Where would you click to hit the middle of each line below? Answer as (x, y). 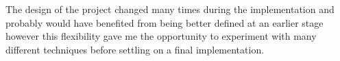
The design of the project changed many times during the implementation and (170, 9)
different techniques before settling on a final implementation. (135, 49)
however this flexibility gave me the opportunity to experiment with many (161, 36)
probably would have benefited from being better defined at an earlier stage (165, 22)
